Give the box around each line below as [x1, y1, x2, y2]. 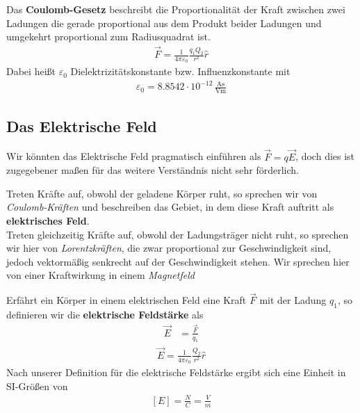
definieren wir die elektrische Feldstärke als [6, 307, 204, 321]
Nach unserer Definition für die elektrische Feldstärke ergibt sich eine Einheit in [6, 364, 346, 379]
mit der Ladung [259, 293, 327, 307]
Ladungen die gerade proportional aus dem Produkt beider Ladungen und [6, 15, 322, 30]
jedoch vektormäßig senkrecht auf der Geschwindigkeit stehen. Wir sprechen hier [6, 254, 350, 268]
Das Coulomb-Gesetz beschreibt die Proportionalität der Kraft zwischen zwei [6, 2, 345, 16]
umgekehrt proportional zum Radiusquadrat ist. [6, 29, 211, 44]
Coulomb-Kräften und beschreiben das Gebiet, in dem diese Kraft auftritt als [6, 200, 334, 214]
